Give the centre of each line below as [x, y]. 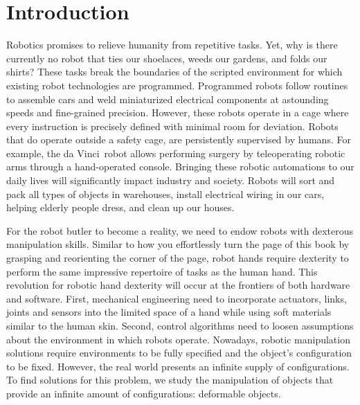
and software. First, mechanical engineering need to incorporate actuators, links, [177, 298]
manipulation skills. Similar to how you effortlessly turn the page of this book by [178, 244]
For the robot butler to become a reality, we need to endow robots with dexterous [180, 230]
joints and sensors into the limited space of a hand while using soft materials [169, 312]
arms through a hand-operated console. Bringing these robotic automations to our [180, 166]
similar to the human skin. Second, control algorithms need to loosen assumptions [180, 325]
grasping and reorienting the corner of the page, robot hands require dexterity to [178, 258]
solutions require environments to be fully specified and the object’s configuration [179, 353]
